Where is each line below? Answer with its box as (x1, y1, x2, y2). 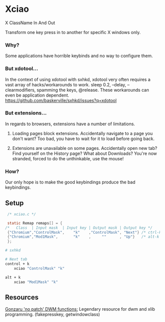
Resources (5, 293, 39, 301)
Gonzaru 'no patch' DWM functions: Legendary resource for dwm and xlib (5, 306, 156, 312)
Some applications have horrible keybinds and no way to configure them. (5, 53, 153, 59)
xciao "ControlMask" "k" (14, 266, 65, 271)
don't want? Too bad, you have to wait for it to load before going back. (12, 136, 155, 142)
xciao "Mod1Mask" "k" (14, 280, 58, 285)
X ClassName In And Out (5, 20, 55, 26)
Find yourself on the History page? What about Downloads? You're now (12, 150, 157, 156)
